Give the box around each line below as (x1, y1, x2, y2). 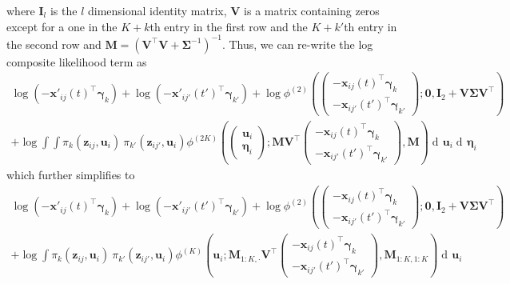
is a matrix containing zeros (244, 2, 380, 18)
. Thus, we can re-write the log (221, 35, 373, 52)
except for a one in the (6, 18, 118, 34)
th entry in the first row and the (149, 18, 308, 34)
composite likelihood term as (6, 53, 147, 70)
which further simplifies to (6, 166, 135, 182)
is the (50, 2, 78, 18)
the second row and (6, 35, 102, 52)
